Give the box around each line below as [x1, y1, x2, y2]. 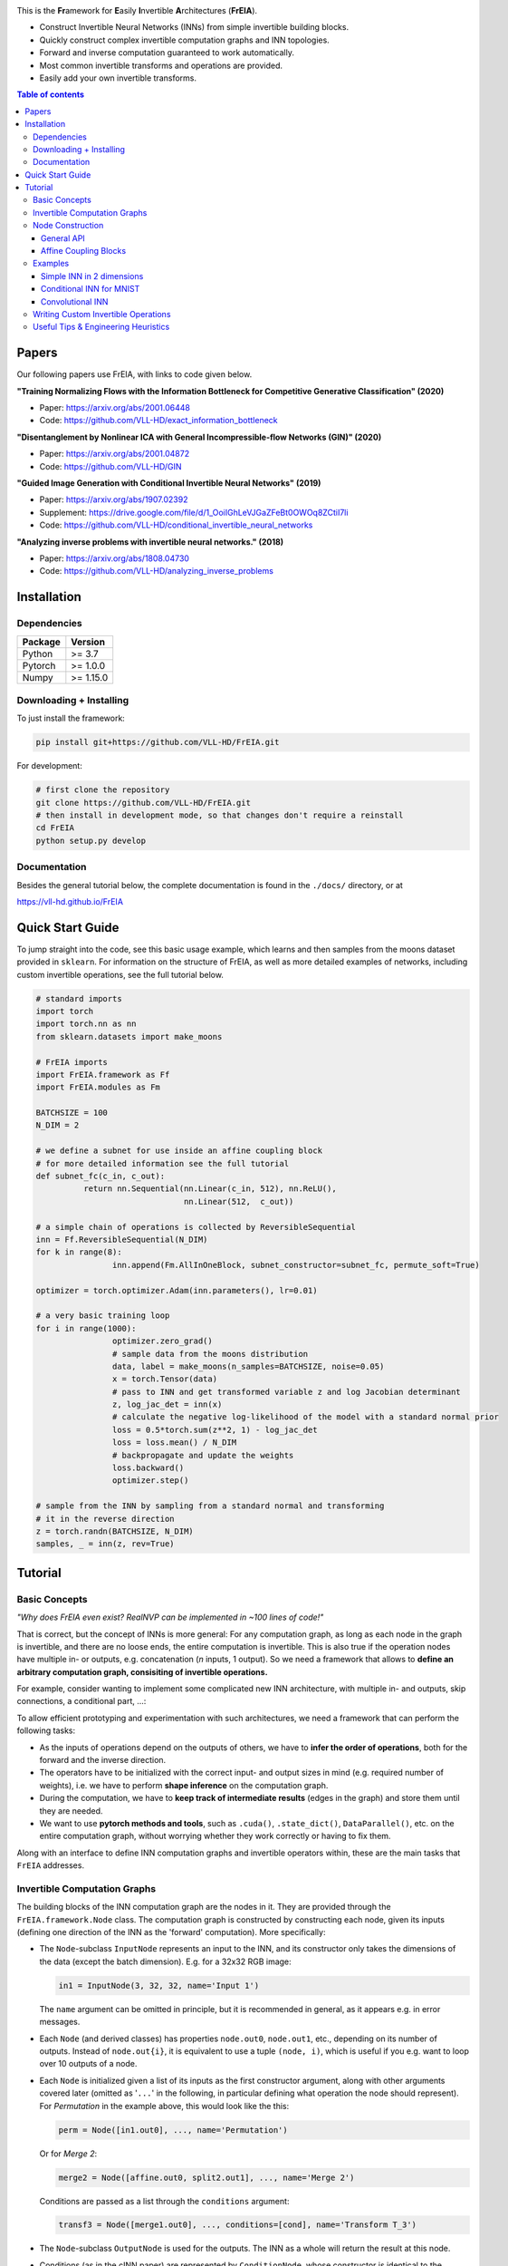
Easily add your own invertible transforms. [39, 73, 196, 83]
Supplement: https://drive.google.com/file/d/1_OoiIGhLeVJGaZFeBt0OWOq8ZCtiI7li [39, 507, 349, 518]
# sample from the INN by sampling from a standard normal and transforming [35, 1501, 385, 1511]
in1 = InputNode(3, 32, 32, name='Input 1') [58, 1980, 260, 1990]
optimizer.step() [111, 1476, 189, 1486]
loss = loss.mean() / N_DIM [111, 1438, 237, 1448]
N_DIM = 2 [35, 1120, 80, 1130]
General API [41, 232, 85, 244]
